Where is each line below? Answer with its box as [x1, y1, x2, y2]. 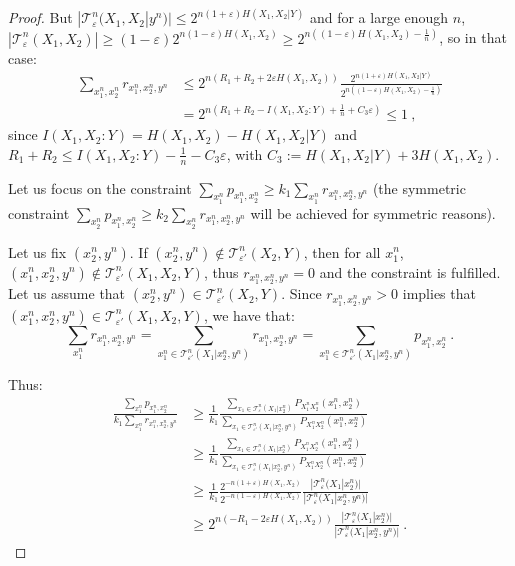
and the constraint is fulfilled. [319, 261, 501, 282]
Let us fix [8, 241, 67, 262]
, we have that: [203, 304, 295, 325]
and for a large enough [309, 7, 449, 28]
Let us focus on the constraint [8, 177, 192, 198]
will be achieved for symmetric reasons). [250, 202, 496, 223]
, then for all [303, 241, 381, 262]
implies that [402, 283, 476, 304]
